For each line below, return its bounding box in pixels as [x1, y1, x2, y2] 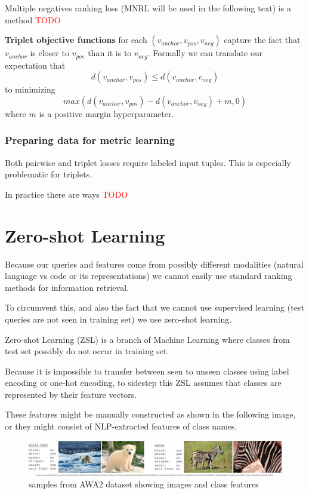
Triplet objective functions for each [5, 33, 147, 46]
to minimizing [5, 83, 55, 96]
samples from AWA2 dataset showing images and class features [29, 478, 259, 490]
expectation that [5, 59, 66, 71]
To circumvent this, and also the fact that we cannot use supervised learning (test [5, 301, 304, 314]
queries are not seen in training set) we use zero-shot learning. [5, 312, 232, 325]
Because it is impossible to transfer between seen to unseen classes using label [5, 364, 289, 377]
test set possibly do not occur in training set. [5, 345, 169, 357]
